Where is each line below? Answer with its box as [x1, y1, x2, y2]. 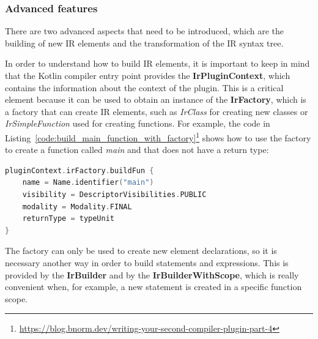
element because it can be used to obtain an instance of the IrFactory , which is [5, 93, 306, 106]
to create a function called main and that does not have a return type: [5, 143, 269, 156]
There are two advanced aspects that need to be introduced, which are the [5, 24, 284, 37]
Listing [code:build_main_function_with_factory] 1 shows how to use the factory [5, 129, 311, 144]
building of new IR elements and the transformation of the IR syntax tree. [5, 36, 284, 49]
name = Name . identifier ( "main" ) [22, 178, 154, 187]
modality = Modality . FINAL [22, 202, 132, 211]
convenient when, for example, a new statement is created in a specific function [5, 280, 302, 293]
